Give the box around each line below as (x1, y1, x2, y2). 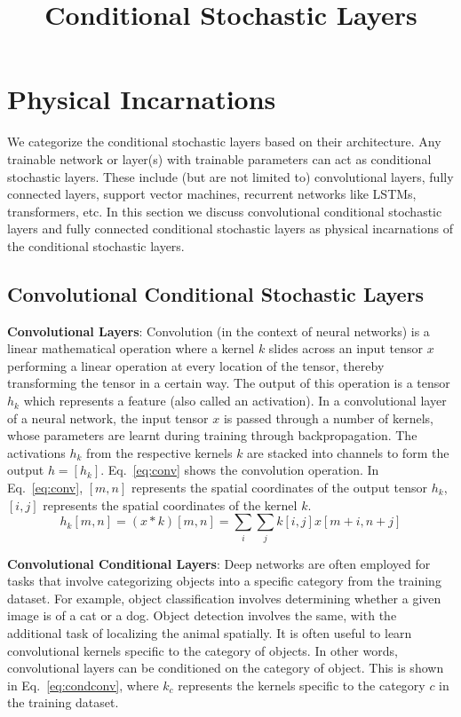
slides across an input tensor (268, 339, 423, 358)
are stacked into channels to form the (247, 443, 449, 461)
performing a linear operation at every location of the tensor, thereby (7, 356, 385, 374)
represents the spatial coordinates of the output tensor (131, 478, 427, 497)
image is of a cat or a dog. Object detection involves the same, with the (7, 606, 397, 625)
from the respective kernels (86, 443, 233, 461)
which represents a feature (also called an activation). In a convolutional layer (23, 391, 447, 410)
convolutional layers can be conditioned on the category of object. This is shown (7, 658, 444, 677)
